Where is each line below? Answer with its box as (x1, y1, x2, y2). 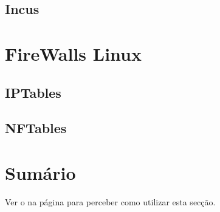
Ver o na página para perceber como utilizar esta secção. (5, 195, 216, 208)
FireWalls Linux (5, 41, 142, 66)
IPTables (5, 83, 61, 101)
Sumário (5, 160, 76, 185)
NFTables (5, 118, 67, 137)
